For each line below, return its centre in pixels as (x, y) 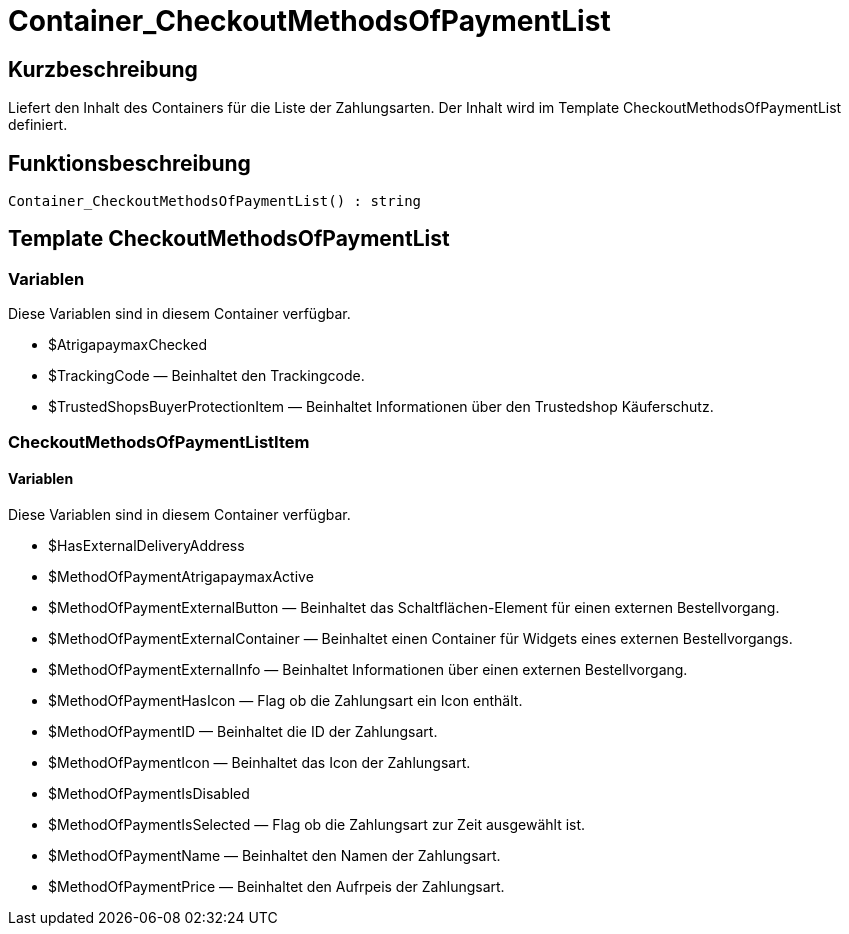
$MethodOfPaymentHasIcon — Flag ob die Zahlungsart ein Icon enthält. (285, 700)
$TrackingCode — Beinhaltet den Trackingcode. (206, 376)
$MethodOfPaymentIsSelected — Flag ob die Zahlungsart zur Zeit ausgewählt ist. (317, 824)
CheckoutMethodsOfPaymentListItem (159, 441)
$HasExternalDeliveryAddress (146, 545)
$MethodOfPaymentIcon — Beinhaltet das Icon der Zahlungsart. (259, 762)
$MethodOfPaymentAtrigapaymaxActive (181, 576)
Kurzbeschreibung (103, 69)
